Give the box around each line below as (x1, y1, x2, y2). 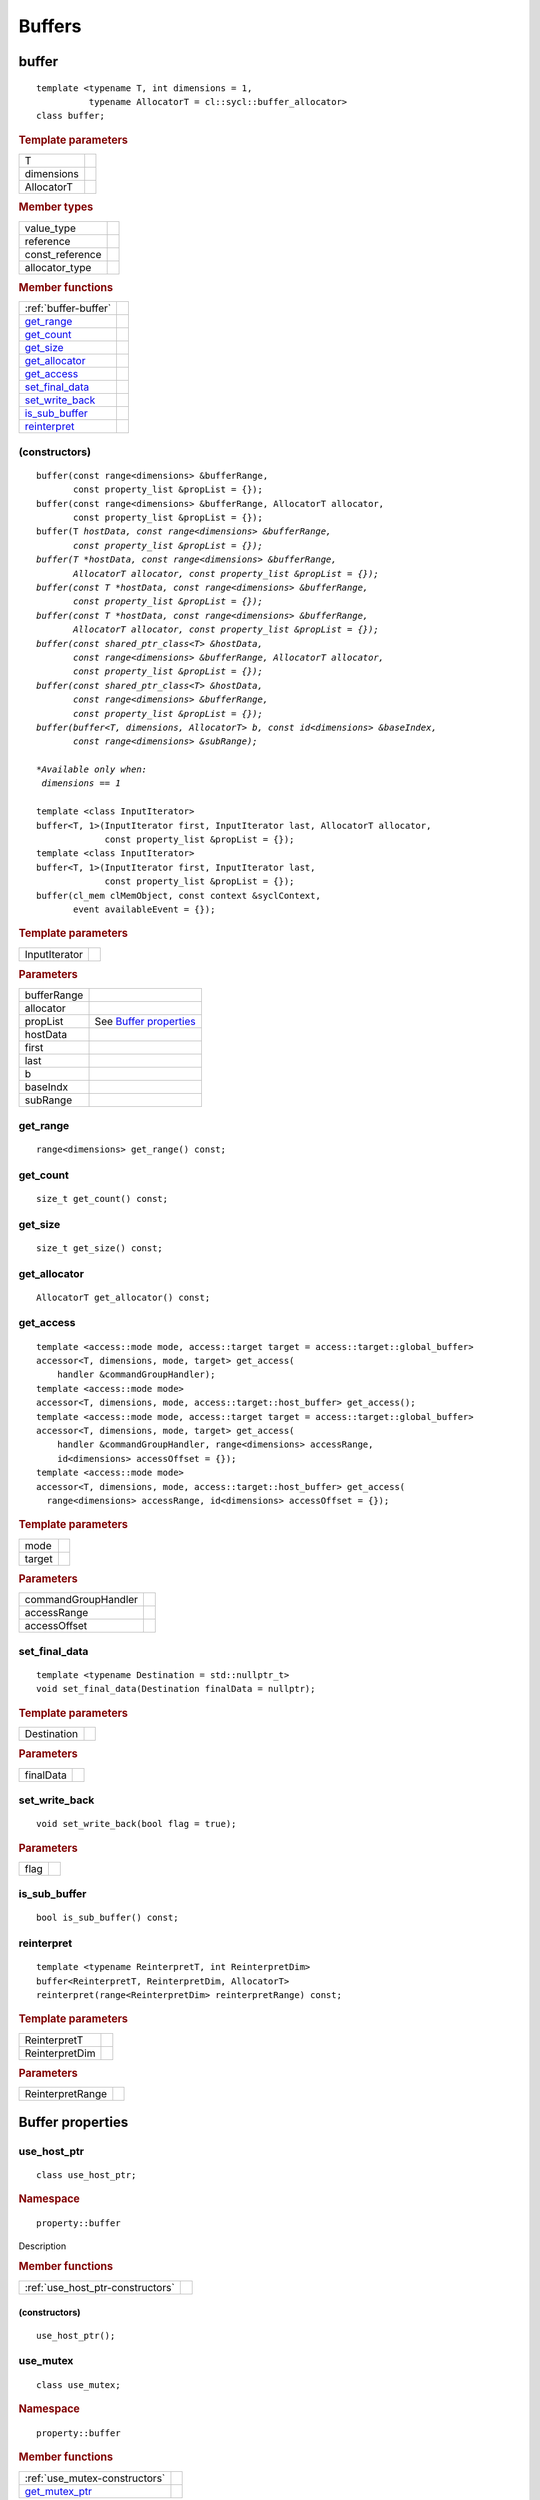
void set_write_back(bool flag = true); (36, 1818, 237, 1830)
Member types (18, 200, 94, 214)
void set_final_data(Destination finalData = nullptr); (36, 1683, 316, 1695)
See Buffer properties (94, 1015, 196, 1029)
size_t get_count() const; (36, 1193, 169, 1204)
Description (18, 2240, 67, 2252)
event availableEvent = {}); (73, 903, 216, 915)
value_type (24, 221, 77, 235)
